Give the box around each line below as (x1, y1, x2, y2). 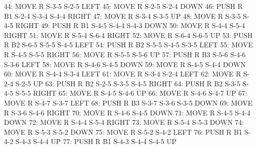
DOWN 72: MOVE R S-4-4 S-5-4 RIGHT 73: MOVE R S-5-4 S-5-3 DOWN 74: (4, 117, 244, 127)
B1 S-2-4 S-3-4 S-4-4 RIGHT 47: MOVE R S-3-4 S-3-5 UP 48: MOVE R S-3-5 (4, 10, 241, 21)
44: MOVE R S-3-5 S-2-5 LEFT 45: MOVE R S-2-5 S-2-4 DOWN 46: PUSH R (4, 1, 243, 11)
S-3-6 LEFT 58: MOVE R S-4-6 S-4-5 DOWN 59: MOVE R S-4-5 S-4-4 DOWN (4, 59, 246, 69)
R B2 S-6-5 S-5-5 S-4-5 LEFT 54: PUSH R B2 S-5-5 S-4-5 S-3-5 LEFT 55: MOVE (4, 39, 253, 50)
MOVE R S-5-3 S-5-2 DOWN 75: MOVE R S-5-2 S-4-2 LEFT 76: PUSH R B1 (4, 126, 242, 137)
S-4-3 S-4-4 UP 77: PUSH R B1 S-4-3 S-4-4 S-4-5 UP (15, 136, 176, 147)
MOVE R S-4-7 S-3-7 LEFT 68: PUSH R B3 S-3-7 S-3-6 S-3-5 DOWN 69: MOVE (4, 97, 253, 108)
